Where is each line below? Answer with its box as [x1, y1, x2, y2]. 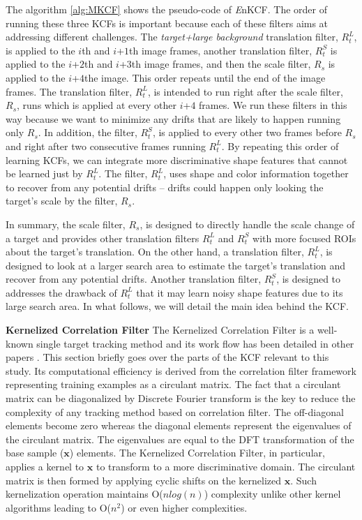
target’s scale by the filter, [6, 193, 118, 208]
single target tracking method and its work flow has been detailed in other [36, 336, 354, 350]
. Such [290, 473, 317, 487]
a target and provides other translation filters [6, 230, 199, 245]
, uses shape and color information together [163, 166, 349, 181]
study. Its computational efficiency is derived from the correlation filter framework [6, 363, 356, 378]
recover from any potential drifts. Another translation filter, [6, 272, 262, 286]
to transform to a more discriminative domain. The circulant [96, 459, 356, 473]
